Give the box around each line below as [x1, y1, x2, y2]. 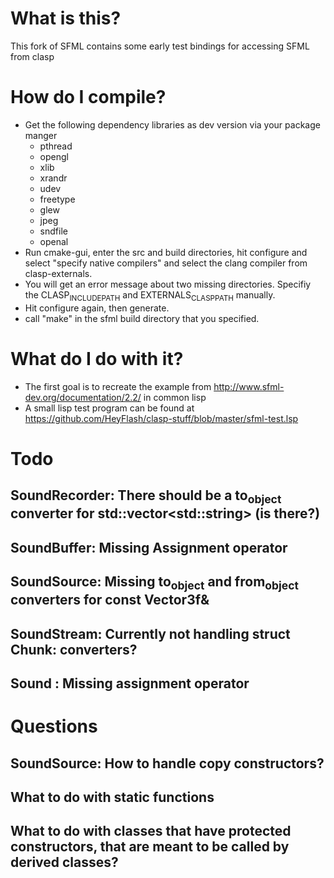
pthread [39, 140, 73, 152]
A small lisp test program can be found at [24, 402, 195, 414]
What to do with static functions [10, 789, 215, 806]
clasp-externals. [24, 267, 93, 279]
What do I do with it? [10, 347, 184, 370]
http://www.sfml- [213, 380, 285, 392]
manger [24, 129, 58, 141]
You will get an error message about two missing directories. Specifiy [24, 278, 312, 290]
